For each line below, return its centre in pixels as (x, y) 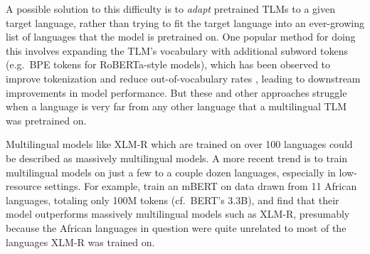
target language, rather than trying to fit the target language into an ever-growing (185, 22)
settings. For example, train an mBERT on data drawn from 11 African (201, 186)
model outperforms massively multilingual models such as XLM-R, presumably (178, 214)
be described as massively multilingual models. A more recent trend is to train (177, 158)
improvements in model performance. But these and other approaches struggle (176, 92)
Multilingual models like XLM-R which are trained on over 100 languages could (179, 144)
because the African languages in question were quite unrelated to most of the (176, 227)
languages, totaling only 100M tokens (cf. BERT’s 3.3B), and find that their (173, 200)
